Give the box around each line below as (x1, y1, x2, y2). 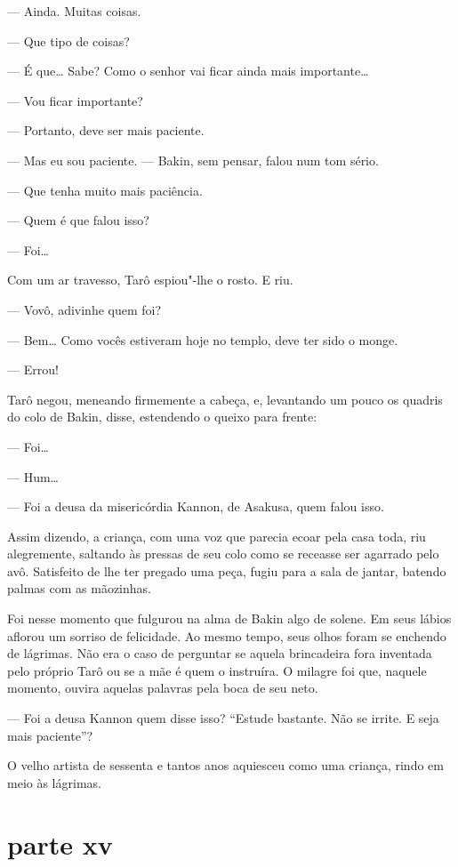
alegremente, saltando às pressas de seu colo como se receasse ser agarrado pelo (7, 544, 439, 563)
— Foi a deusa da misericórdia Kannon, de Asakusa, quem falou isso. (7, 497, 384, 516)
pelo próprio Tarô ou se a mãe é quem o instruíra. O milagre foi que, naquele (7, 661, 427, 679)
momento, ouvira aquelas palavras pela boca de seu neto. (7, 678, 318, 697)
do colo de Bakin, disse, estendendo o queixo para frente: (7, 407, 317, 426)
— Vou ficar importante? (7, 91, 143, 109)
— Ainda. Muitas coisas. (7, 2, 141, 20)
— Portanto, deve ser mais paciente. (7, 121, 205, 140)
